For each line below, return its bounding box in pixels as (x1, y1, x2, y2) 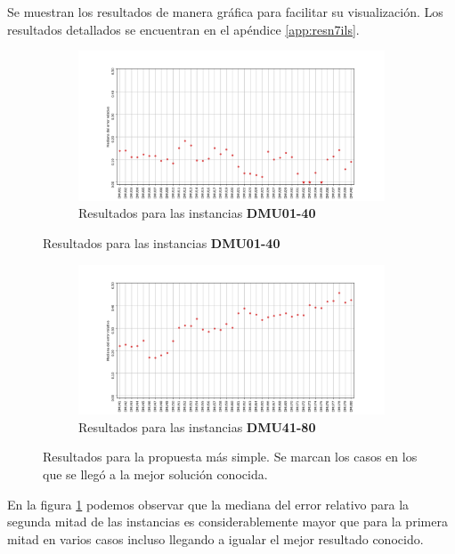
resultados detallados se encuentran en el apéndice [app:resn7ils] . (7, 20, 360, 38)
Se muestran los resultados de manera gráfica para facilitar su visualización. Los (7, 3, 443, 20)
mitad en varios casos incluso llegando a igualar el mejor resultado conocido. (7, 529, 424, 548)
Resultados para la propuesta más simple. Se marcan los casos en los (43, 447, 418, 466)
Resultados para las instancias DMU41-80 (78, 417, 316, 436)
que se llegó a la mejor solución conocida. (43, 465, 268, 484)
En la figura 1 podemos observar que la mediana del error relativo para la (7, 494, 410, 513)
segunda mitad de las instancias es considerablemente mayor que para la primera (7, 512, 448, 531)
